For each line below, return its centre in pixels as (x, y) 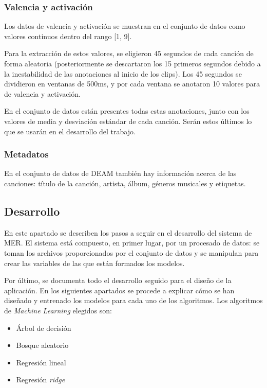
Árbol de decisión (44, 328)
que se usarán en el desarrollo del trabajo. (70, 131)
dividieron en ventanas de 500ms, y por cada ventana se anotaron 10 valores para (132, 84)
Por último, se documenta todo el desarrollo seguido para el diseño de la (118, 280)
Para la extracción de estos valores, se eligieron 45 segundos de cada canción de (129, 53)
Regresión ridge (41, 380)
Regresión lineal (41, 362)
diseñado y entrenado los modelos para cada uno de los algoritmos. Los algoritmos (133, 300)
